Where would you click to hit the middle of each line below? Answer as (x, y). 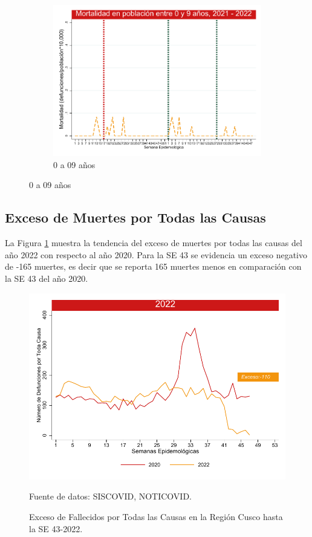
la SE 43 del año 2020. (47, 278)
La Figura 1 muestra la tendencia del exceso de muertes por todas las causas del (154, 243)
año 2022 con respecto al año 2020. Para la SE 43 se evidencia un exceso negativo (156, 254)
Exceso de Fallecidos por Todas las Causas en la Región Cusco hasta (156, 517)
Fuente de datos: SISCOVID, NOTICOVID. (110, 496)
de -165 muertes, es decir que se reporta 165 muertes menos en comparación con (153, 266)
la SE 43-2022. (56, 528)
